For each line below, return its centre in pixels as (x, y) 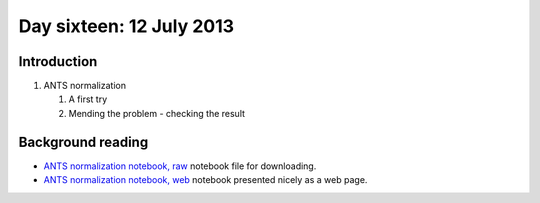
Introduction (58, 61)
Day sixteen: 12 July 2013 (126, 26)
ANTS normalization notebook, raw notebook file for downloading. (180, 166)
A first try (88, 99)
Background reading (83, 141)
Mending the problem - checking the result (156, 113)
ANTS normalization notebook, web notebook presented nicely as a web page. (205, 180)
